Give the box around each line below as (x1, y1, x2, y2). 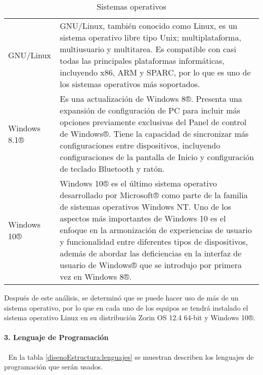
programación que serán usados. (4, 361, 103, 372)
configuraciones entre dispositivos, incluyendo (60, 139, 221, 151)
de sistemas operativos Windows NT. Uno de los (60, 201, 232, 212)
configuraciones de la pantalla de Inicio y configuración (60, 151, 254, 163)
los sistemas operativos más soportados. (60, 78, 200, 90)
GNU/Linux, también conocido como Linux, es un (60, 20, 238, 31)
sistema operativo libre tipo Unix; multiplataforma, (60, 31, 241, 43)
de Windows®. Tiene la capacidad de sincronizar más (60, 128, 249, 139)
